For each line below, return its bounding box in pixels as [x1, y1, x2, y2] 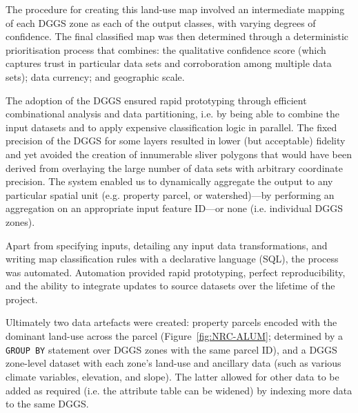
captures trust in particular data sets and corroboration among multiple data [6, 56, 332, 70]
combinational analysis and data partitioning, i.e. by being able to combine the [6, 106, 340, 121]
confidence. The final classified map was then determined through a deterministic [6, 29, 349, 44]
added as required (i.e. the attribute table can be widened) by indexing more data [6, 383, 352, 397]
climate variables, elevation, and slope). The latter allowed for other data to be [6, 369, 339, 383]
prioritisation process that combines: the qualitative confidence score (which [6, 42, 326, 57]
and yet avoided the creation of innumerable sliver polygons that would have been [6, 146, 352, 161]
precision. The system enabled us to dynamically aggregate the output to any [6, 174, 333, 189]
